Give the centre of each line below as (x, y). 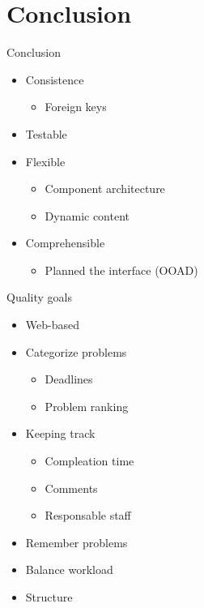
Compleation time (89, 461)
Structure (49, 597)
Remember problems (76, 542)
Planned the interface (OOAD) (121, 270)
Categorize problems (76, 351)
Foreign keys (76, 107)
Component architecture (105, 188)
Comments (71, 488)
